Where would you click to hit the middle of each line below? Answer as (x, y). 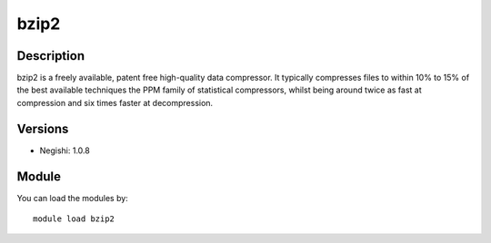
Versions (43, 128)
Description (51, 56)
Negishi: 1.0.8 (65, 151)
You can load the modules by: (73, 198)
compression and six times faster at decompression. (115, 102)
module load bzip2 (74, 219)
